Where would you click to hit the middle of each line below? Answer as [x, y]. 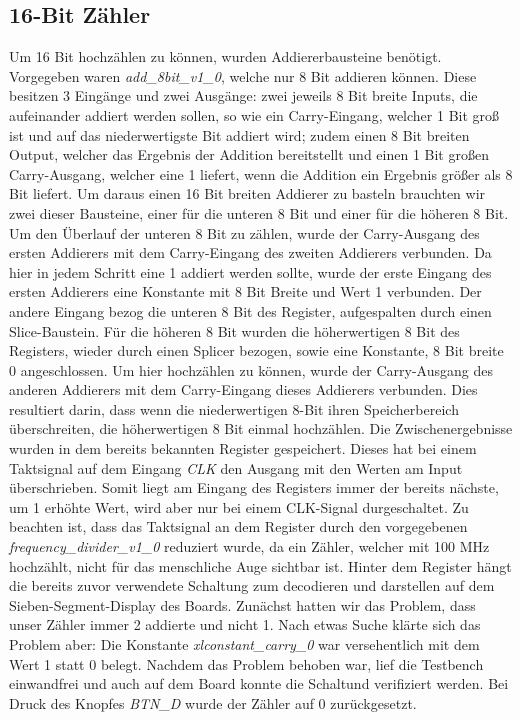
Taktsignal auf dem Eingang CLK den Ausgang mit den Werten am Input [236, 467]
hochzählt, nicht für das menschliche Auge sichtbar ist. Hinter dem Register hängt [260, 565]
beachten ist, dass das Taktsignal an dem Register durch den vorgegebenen [238, 526]
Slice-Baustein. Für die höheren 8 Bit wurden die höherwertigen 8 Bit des [234, 330]
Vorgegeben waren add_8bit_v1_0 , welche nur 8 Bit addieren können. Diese [243, 75]
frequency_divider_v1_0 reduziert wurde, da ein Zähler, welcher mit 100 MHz [249, 546]
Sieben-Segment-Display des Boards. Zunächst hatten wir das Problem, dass [242, 604]
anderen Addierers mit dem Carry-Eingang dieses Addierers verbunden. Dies [243, 389]
